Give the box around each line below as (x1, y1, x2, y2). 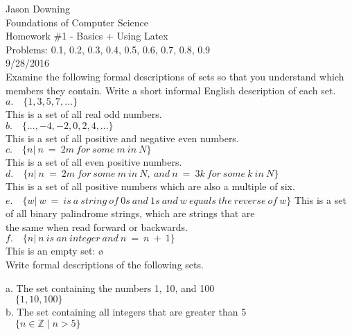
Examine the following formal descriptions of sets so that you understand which (6, 69, 344, 83)
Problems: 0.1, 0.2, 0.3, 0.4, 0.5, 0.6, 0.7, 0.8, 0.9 (6, 42, 211, 56)
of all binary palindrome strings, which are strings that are (6, 206, 255, 221)
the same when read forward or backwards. (6, 219, 188, 234)
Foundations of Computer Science (6, 15, 149, 29)
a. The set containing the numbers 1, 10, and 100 (6, 280, 215, 295)
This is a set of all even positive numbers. (6, 155, 182, 169)
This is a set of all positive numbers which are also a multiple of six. (6, 178, 295, 193)
